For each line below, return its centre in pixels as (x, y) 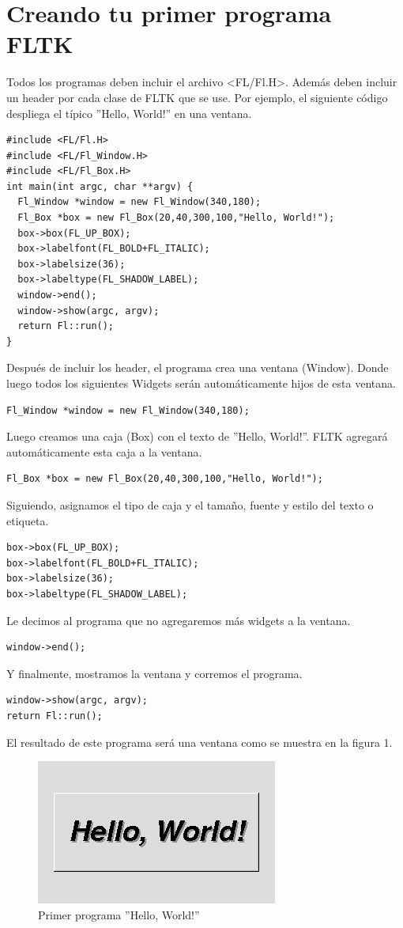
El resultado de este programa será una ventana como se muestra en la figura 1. (200, 742)
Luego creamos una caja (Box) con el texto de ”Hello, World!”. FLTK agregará (197, 436)
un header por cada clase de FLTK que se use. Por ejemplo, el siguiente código (197, 97)
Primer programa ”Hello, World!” (119, 914)
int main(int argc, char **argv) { (100, 186)
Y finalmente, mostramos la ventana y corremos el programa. (154, 673)
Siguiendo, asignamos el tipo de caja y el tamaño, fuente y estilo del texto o (190, 504)
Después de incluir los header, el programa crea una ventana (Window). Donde (198, 367)
